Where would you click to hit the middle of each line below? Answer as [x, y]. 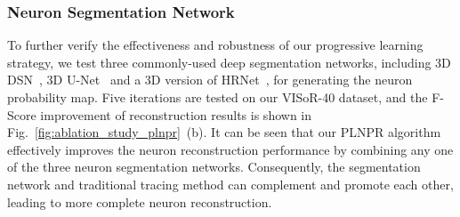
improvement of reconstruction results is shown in [176, 114]
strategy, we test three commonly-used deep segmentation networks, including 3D [229, 62]
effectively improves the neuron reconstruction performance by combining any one [230, 149]
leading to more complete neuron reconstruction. [140, 201]
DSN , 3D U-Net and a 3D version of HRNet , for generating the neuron [210, 80]
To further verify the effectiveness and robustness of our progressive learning [215, 45]
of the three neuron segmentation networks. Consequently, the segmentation [214, 167]
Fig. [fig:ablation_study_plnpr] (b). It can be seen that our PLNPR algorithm [224, 132]
